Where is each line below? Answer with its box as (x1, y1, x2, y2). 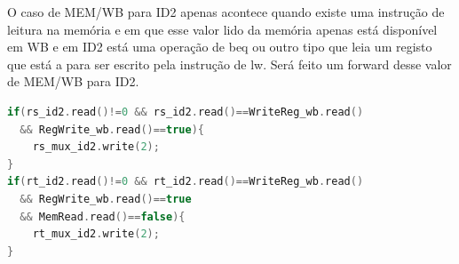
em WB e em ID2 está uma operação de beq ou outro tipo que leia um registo (7, 37, 432, 56)
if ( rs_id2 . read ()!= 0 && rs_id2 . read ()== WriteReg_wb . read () (7, 105, 364, 118)
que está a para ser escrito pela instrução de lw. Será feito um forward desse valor (7, 54, 452, 73)
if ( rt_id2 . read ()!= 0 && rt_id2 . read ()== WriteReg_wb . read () (7, 175, 364, 188)
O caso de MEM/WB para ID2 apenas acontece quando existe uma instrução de (7, 3, 445, 20)
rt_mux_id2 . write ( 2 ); (32, 228, 160, 241)
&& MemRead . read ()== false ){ (20, 210, 186, 223)
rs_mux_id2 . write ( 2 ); (32, 140, 160, 154)
